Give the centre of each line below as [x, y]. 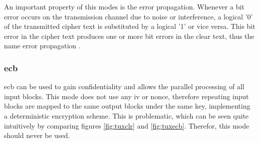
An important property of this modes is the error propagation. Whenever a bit [124, 6]
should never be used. [37, 135]
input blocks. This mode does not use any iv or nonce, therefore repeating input [127, 96]
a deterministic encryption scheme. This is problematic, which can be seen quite [127, 115]
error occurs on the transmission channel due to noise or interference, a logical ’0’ [129, 16]
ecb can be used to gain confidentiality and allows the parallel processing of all [124, 86]
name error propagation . [42, 46]
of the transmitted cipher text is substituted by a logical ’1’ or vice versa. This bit [130, 26]
